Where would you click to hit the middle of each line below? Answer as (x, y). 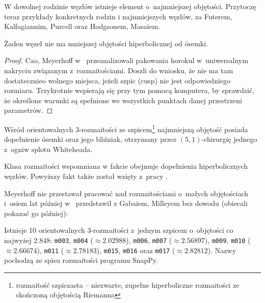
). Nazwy (222, 250)
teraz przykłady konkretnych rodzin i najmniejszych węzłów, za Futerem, (118, 16)
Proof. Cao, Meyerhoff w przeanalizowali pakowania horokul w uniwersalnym (126, 60)
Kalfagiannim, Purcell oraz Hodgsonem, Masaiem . (82, 26)
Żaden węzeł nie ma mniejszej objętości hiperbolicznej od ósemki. (106, 43)
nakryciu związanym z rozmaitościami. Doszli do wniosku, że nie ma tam (119, 70)
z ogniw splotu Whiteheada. (48, 149)
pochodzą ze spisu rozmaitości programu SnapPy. (81, 260)
